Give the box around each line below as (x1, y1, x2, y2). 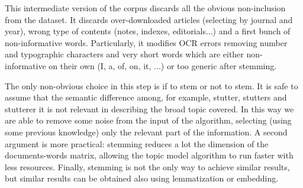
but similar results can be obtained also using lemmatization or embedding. (5, 172, 279, 184)
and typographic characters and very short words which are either (5, 48, 244, 60)
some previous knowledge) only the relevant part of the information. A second (5, 125, 288, 138)
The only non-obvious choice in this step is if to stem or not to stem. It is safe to (5, 79, 298, 92)
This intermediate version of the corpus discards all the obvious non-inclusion (5, 2, 286, 14)
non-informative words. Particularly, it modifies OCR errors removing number (5, 36, 288, 48)
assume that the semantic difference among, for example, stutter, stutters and (5, 91, 287, 103)
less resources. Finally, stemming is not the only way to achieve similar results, (5, 160, 290, 173)
